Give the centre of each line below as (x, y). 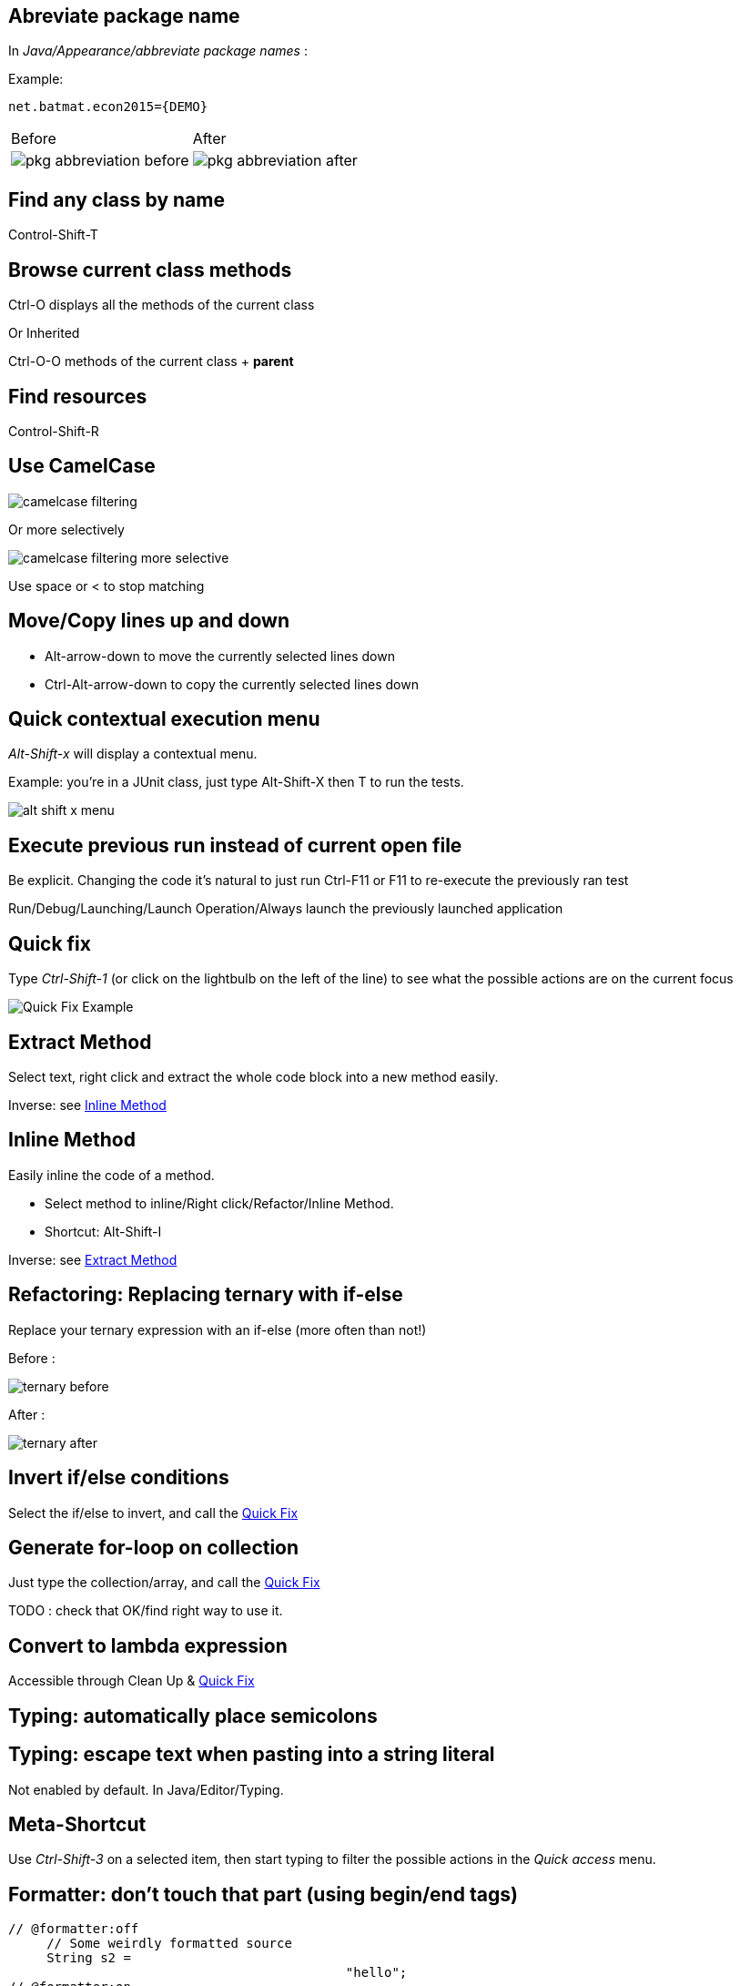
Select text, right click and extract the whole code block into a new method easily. (253, 1077)
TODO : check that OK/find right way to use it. (146, 1611)
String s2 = (89, 1958)
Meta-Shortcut (77, 1824)
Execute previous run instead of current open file (235, 845)
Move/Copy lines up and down (149, 621)
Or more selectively (66, 529)
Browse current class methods (150, 270)
